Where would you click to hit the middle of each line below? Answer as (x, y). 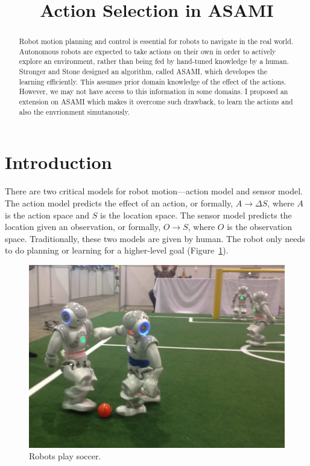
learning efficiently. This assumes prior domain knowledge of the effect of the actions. (153, 81)
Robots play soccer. (65, 456)
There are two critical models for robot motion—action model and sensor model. (154, 191)
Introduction (59, 162)
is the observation (260, 227)
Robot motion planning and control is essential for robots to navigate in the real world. (156, 41)
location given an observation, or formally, (83, 227)
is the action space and (47, 215)
